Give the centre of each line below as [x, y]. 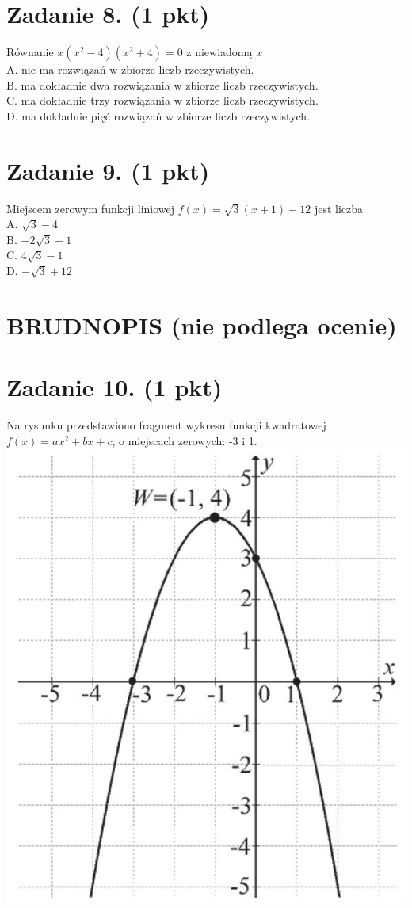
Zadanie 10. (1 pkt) [114, 387]
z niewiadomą [219, 52]
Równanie [30, 52]
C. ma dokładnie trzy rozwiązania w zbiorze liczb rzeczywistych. [162, 100]
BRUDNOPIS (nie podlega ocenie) [202, 324]
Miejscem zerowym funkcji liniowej [91, 208]
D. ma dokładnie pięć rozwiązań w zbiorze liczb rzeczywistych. [158, 115]
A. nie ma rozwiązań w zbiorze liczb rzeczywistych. [130, 69]
